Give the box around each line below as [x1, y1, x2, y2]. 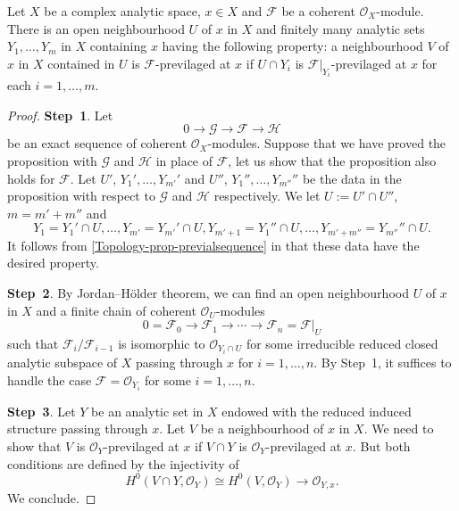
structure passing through [7, 419, 148, 438]
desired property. [7, 253, 99, 272]
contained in [47, 54, 115, 72]
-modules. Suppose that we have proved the [207, 134, 446, 152]
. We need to [363, 419, 434, 438]
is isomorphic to [118, 334, 205, 352]
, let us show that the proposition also [228, 152, 437, 169]
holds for [7, 169, 55, 187]
